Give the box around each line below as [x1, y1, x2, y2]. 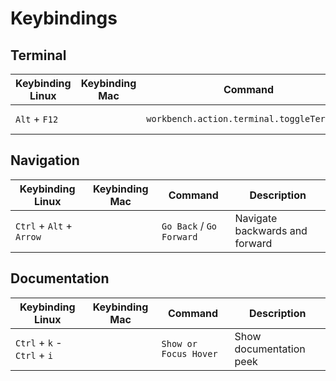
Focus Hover [161, 348, 218, 359]
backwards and [234, 223, 308, 237]
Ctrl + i [15, 348, 53, 362]
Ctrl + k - [15, 335, 63, 349]
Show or [161, 338, 198, 349]
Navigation [10, 152, 80, 169]
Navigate [234, 211, 278, 225]
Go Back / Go [161, 218, 218, 232]
